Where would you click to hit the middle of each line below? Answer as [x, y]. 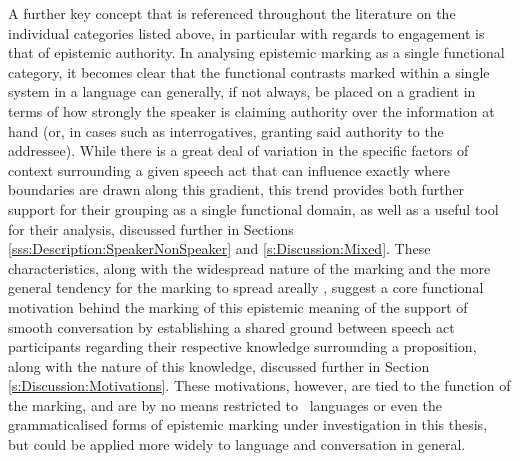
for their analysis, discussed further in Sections [151, 228]
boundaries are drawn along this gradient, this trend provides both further [236, 189]
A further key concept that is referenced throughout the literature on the [232, 13]
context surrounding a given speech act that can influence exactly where [229, 169]
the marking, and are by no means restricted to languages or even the [225, 404]
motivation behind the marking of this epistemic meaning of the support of [238, 306]
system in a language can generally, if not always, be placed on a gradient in [242, 91]
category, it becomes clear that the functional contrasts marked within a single [249, 71]
